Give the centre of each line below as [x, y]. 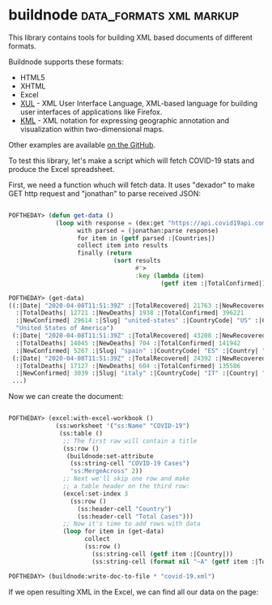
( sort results [137, 261]
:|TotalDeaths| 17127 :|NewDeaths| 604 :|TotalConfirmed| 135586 [128, 366]
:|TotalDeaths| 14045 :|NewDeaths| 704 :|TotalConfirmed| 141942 [128, 343]
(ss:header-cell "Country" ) [125, 508]
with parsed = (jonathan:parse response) [148, 230]
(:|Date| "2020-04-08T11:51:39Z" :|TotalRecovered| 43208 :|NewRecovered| [140, 336]
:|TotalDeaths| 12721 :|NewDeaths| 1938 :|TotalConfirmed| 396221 [130, 313]
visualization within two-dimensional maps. [92, 129]
